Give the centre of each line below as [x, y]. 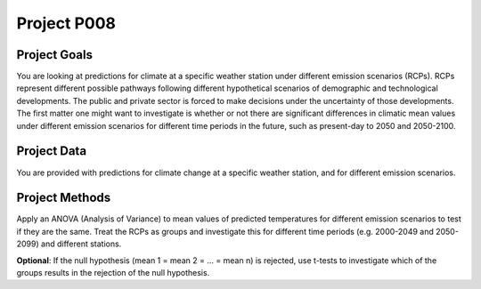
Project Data [52, 151]
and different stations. [81, 244]
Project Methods [64, 198]
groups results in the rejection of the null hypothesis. [113, 273]
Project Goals [55, 55]
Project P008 [66, 23]
